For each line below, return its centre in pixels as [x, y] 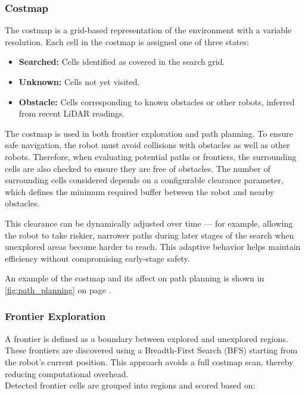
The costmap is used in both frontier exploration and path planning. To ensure [149, 133]
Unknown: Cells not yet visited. [79, 81]
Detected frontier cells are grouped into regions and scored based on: [130, 385]
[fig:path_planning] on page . [58, 289]
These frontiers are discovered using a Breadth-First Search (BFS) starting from [151, 350]
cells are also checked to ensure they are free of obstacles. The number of [138, 168]
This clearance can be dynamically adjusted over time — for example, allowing [149, 223]
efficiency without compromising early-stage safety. [97, 258]
